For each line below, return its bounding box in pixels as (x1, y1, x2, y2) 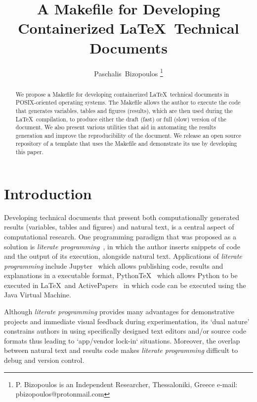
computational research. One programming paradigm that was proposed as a (4, 231, 236, 241)
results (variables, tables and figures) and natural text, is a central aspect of (4, 222, 234, 232)
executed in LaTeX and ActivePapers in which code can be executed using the (4, 280, 246, 290)
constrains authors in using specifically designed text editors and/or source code (4, 326, 247, 336)
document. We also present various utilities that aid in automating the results (15, 123, 216, 131)
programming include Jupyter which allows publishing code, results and (4, 260, 223, 271)
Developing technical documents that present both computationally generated (4, 212, 240, 222)
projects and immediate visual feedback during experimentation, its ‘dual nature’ (4, 316, 250, 326)
